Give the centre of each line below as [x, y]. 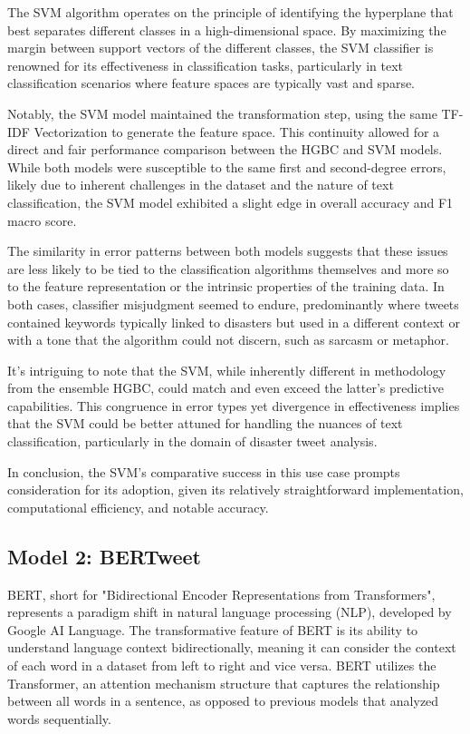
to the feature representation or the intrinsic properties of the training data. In [226, 286]
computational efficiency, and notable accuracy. [138, 507]
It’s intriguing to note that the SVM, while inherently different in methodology [227, 370]
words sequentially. [59, 718]
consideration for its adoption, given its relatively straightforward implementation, [235, 489]
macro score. [42, 220]
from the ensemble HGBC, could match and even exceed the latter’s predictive [225, 388]
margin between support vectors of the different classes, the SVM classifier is [221, 48]
